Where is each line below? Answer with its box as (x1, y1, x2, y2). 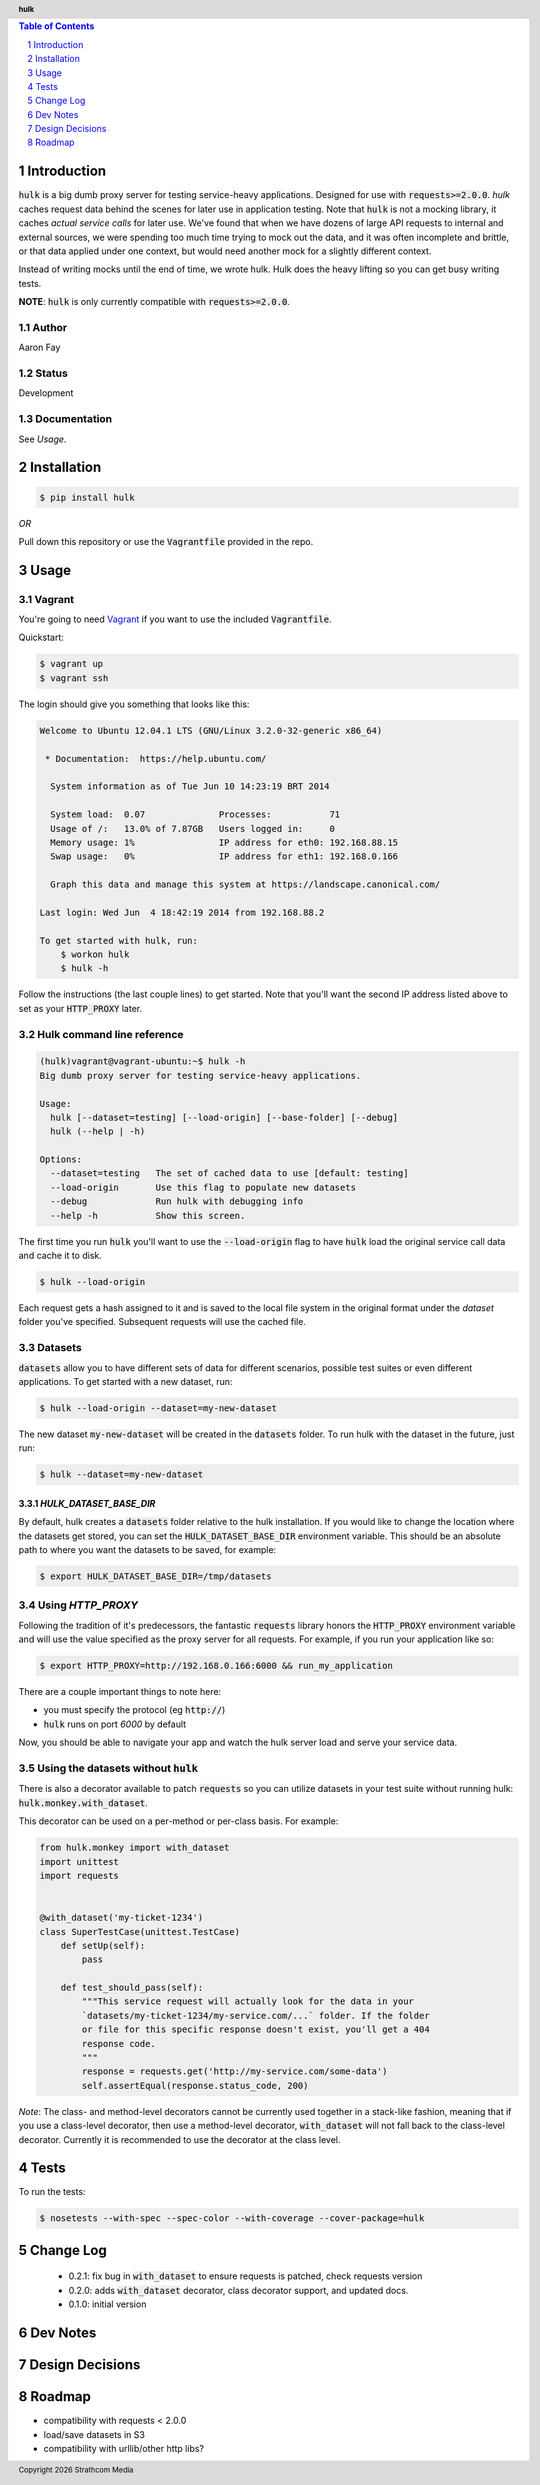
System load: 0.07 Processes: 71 (50, 809, 341, 820)
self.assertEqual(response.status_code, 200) (81, 2080, 309, 2091)
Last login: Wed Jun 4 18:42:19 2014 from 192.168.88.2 (39, 906, 325, 918)
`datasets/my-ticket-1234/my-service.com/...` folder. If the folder (81, 2010, 430, 2021)
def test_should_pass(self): (60, 1982, 204, 1994)
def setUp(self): (60, 1940, 146, 1951)
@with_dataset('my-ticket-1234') (39, 1912, 204, 1924)
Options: (39, 1154, 83, 1165)
